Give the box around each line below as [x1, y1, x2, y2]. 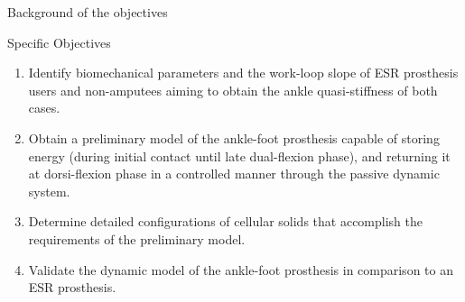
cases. [28, 98, 60, 117]
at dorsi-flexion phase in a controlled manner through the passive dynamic [28, 164, 440, 183]
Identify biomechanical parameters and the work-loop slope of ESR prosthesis [28, 63, 459, 82]
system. [28, 181, 70, 200]
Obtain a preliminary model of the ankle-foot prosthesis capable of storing [28, 128, 440, 147]
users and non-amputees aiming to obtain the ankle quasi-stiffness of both [28, 80, 438, 99]
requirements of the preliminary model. [28, 229, 246, 248]
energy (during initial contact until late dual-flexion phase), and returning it [28, 146, 451, 165]
